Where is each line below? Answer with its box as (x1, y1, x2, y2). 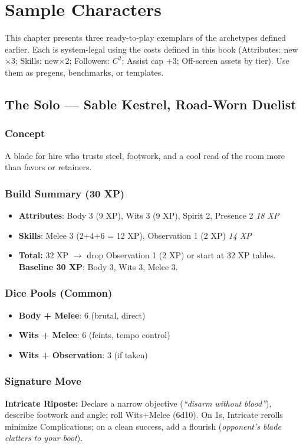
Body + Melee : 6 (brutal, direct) (18, 309, 146, 321)
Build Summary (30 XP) (5, 186, 125, 200)
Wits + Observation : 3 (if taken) (18, 348, 148, 361)
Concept (5, 126, 45, 141)
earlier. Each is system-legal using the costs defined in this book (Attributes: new (5, 43, 298, 55)
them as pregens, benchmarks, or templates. (5, 66, 164, 78)
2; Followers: (65, 54, 110, 67)
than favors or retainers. (5, 161, 92, 173)
